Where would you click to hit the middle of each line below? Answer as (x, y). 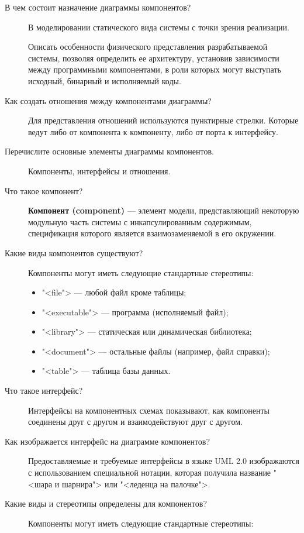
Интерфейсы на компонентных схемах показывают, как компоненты (149, 410)
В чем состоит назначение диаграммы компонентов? (98, 7)
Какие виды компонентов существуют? (74, 252)
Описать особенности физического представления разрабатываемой (148, 47)
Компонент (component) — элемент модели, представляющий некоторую (164, 210)
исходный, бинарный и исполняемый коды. (105, 80)
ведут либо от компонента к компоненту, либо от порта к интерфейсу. (153, 131)
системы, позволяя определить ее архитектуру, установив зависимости (154, 58)
